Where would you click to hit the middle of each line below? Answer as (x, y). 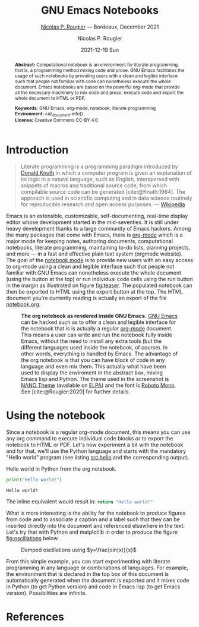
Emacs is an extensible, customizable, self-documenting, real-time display (97, 216)
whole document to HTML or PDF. (50, 98)
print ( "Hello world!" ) (34, 480)
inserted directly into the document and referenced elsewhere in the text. (96, 525)
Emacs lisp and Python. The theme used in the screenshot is (95, 379)
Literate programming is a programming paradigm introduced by (99, 166)
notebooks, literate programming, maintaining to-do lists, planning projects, (98, 247)
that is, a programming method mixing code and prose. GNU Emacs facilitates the (99, 70)
